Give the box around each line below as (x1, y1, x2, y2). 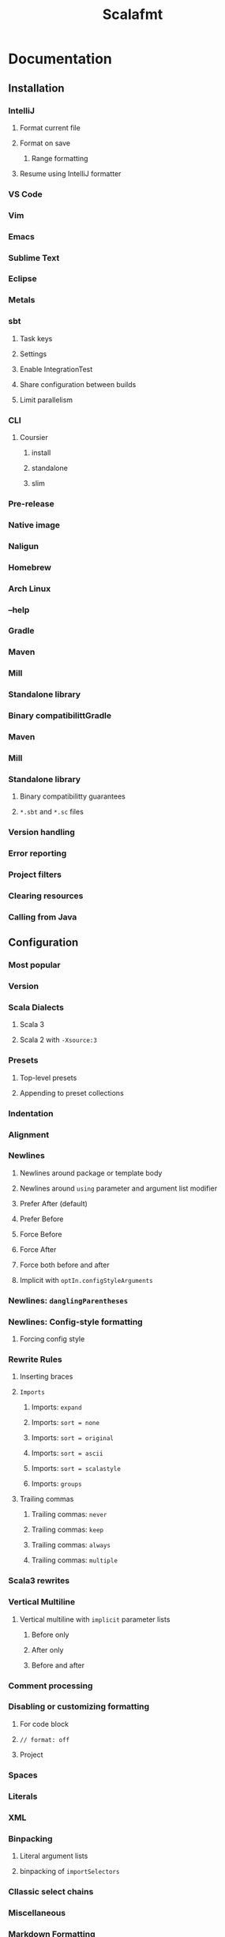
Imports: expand (31, 1402, 82, 1412)
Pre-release (8, 498, 55, 509)
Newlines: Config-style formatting (8, 1316, 144, 1327)
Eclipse (8, 273, 37, 284)
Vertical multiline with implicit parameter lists (19, 1614, 171, 1624)
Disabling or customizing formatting (8, 1701, 150, 1712)
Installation (8, 81, 65, 95)
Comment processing (8, 1680, 93, 1691)
